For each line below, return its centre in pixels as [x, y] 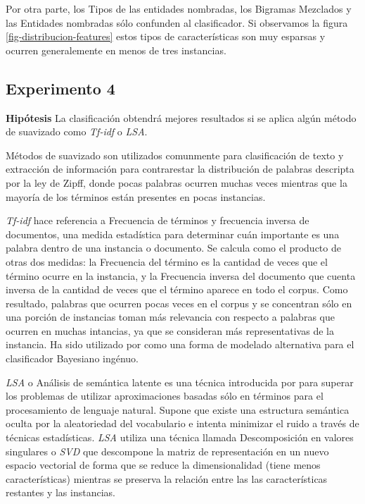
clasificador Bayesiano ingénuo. [72, 358]
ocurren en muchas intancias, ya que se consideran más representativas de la [170, 330]
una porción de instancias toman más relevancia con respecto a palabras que [170, 317]
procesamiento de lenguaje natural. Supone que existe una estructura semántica [178, 409]
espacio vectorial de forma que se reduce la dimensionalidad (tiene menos [163, 465]
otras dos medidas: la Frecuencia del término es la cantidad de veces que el [167, 261]
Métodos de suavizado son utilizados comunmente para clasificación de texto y [175, 155]
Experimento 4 [60, 88]
